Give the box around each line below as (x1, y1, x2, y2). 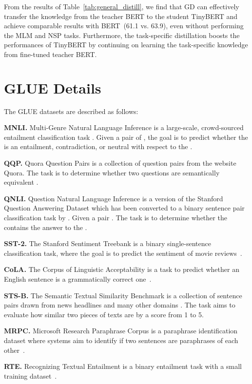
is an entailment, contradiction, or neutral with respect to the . (4, 141, 193, 152)
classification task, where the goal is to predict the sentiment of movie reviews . (4, 248, 242, 258)
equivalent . (4, 177, 39, 187)
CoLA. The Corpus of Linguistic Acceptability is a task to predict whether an (4, 264, 239, 274)
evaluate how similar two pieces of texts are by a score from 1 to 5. (4, 309, 204, 319)
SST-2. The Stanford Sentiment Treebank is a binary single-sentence (4, 238, 211, 249)
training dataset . (4, 370, 57, 381)
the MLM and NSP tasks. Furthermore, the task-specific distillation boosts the (4, 30, 240, 40)
